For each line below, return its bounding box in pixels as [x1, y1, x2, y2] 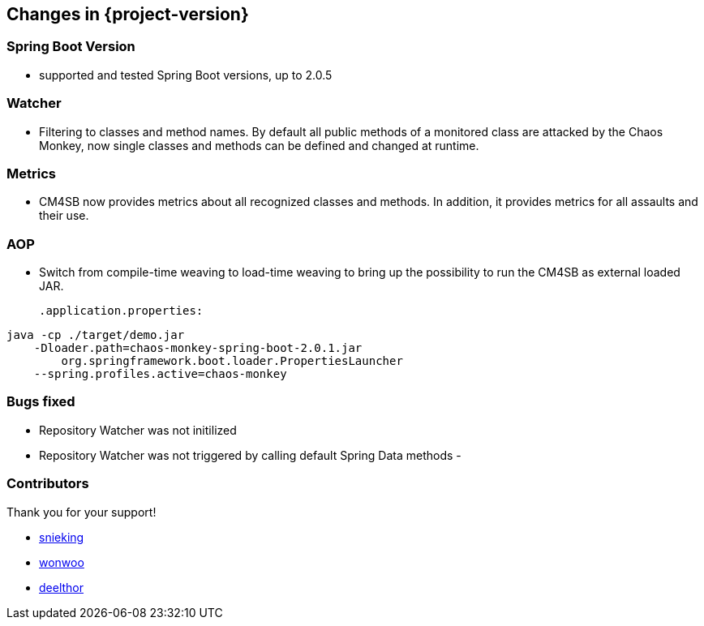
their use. [39, 208, 89, 223]
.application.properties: [39, 304, 204, 318]
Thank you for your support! [6, 504, 157, 519]
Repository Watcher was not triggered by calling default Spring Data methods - [39, 448, 461, 462]
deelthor [39, 580, 84, 594]
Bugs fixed [6, 393, 75, 410]
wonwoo [39, 555, 84, 569]
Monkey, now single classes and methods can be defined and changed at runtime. [39, 138, 479, 152]
